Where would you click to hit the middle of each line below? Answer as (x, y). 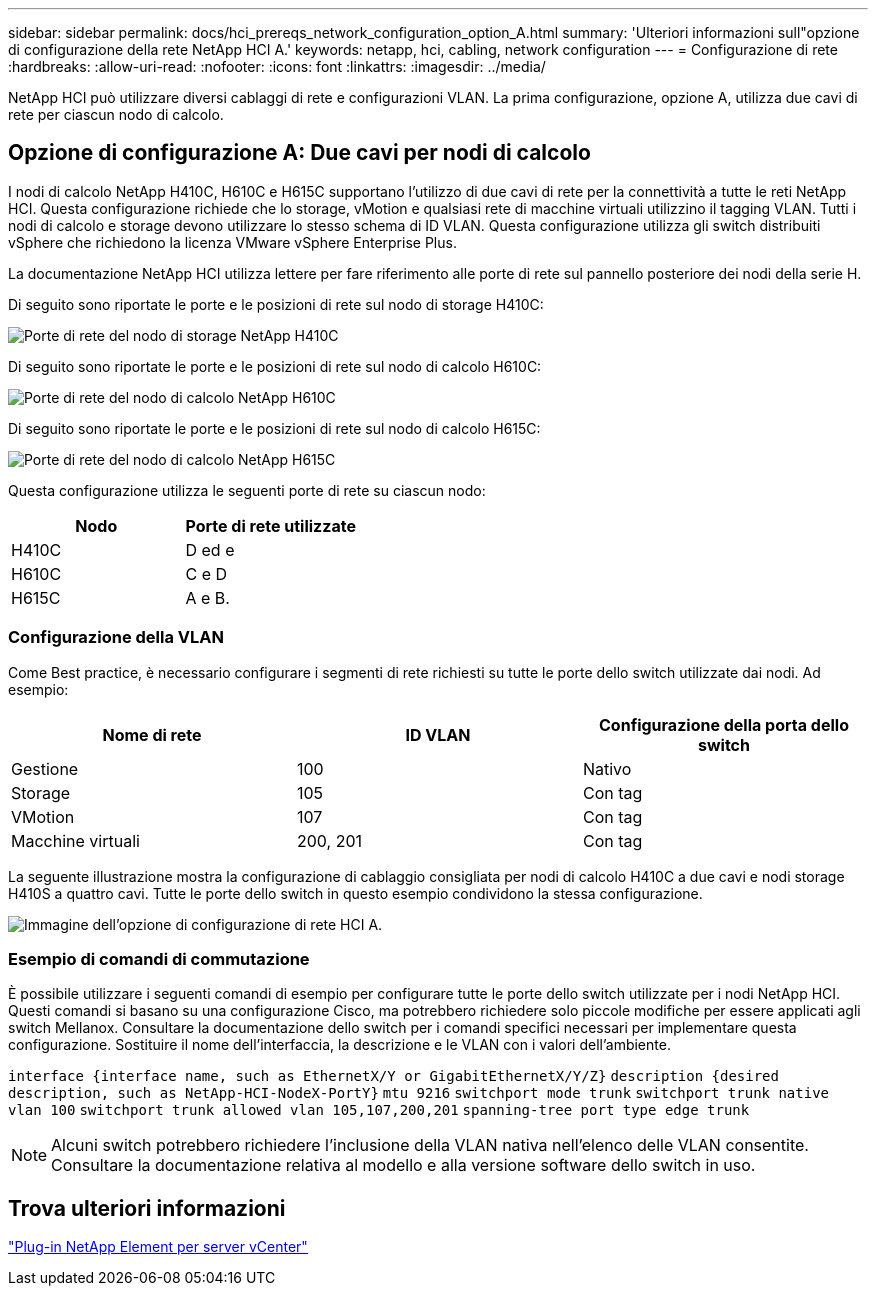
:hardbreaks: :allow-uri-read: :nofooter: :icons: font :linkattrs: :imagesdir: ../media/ (277, 66)
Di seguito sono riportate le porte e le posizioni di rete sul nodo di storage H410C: (276, 304)
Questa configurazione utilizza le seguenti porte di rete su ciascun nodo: (247, 490)
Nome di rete (152, 734)
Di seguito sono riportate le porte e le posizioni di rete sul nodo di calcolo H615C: (274, 428)
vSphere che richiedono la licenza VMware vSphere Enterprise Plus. (232, 242)
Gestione (45, 768)
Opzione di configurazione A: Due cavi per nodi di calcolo (299, 153)
